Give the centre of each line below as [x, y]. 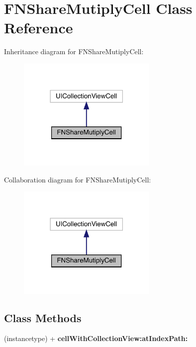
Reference [39, 28]
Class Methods [43, 317]
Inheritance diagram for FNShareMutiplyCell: [74, 51]
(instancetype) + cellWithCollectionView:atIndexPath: [96, 338]
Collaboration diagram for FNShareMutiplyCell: [78, 179]
